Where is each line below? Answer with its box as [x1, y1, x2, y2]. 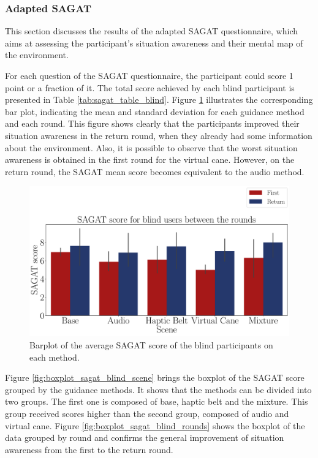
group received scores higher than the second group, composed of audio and [5, 407, 289, 420]
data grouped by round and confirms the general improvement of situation [5, 431, 284, 444]
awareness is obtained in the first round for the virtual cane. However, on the [5, 153, 295, 166]
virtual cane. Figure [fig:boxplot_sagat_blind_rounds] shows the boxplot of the [5, 419, 305, 432]
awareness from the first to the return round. [5, 443, 173, 456]
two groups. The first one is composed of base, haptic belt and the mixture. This [5, 395, 308, 408]
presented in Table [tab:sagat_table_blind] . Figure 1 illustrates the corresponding [5, 93, 313, 106]
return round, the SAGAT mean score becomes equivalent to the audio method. [5, 165, 305, 178]
